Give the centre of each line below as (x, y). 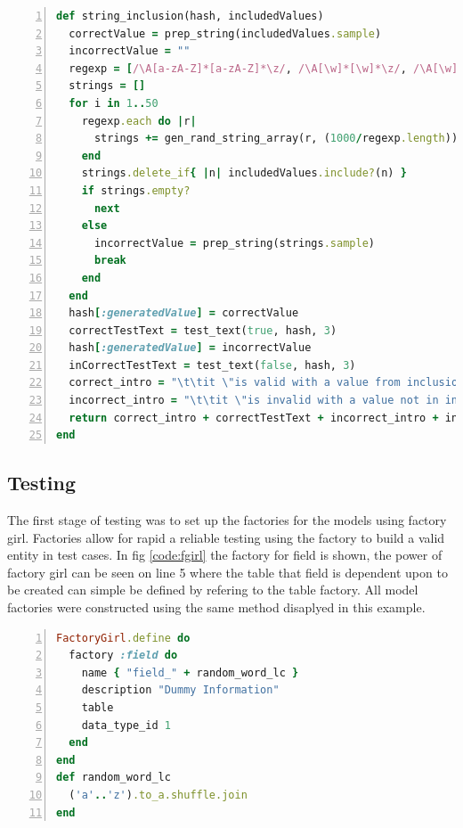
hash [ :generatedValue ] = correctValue (184, 313)
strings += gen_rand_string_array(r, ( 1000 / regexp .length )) (276, 139)
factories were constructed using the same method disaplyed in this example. (216, 607)
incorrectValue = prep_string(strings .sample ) (234, 243)
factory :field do (123, 656)
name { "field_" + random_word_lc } (190, 672)
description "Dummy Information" (180, 690)
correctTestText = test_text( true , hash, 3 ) (203, 330)
